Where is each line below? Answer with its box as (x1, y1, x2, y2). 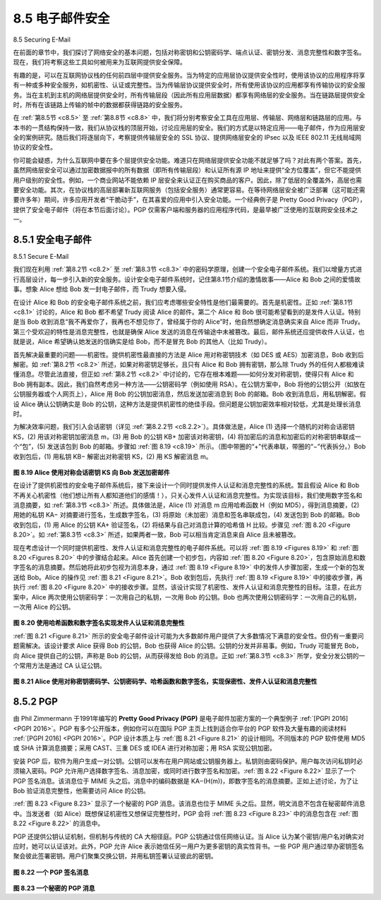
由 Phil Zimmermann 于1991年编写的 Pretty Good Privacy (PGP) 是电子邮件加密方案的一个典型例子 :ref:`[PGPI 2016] (13, 714, 349, 723)
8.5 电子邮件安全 (13, 11, 110, 26)
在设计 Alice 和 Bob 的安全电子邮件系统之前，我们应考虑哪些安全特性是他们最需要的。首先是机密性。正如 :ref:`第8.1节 (13, 298, 353, 306)
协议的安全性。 (13, 143, 56, 152)
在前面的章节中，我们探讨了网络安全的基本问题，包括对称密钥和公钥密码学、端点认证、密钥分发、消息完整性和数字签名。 (13, 48, 365, 56)
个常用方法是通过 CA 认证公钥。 (13, 661, 106, 669)
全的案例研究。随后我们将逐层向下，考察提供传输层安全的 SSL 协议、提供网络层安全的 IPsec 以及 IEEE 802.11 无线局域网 (13, 133, 361, 142)
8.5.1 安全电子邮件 (13, 233, 92, 245)
